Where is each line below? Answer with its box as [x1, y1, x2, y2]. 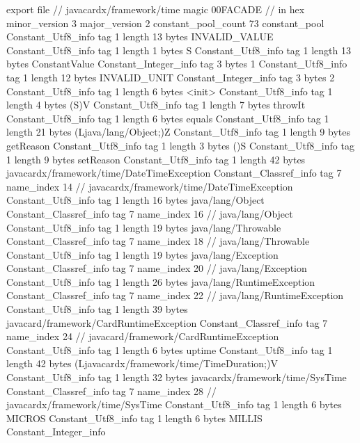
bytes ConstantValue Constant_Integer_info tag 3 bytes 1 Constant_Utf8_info [6, 56, 347, 71]
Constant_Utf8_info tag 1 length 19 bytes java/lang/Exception [6, 247, 279, 261]
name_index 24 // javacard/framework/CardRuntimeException [6, 329, 279, 344]
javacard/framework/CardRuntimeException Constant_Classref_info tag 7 [6, 315, 328, 330]
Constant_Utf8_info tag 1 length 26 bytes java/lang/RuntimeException [6, 274, 315, 289]
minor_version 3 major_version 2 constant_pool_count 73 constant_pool [6, 15, 324, 30]
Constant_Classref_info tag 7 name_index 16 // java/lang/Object [6, 206, 293, 220]
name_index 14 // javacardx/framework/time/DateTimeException [6, 179, 293, 193]
